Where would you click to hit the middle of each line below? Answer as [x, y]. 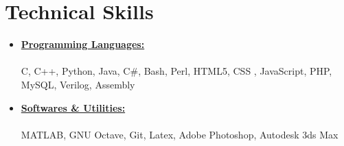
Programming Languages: [83, 44]
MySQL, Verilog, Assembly [78, 84]
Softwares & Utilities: [73, 107]
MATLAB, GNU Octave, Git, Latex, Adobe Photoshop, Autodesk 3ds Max [180, 134]
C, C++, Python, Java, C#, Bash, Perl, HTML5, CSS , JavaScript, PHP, [176, 71]
